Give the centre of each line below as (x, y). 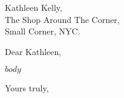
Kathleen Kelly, (34, 7)
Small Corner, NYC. (43, 31)
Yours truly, (27, 88)
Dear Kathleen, (33, 51)
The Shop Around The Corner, (62, 19)
